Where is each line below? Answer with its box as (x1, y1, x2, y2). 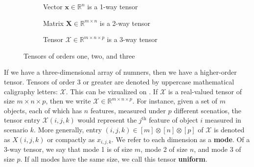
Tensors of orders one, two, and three (23, 50, 135, 61)
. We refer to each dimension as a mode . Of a (112, 134, 250, 144)
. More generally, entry (34, 124, 102, 134)
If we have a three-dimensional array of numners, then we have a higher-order (4, 67, 237, 77)
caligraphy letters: (4, 86, 58, 96)
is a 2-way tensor (99, 18, 151, 28)
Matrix (43, 18, 64, 28)
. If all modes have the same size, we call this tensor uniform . (20, 153, 208, 164)
